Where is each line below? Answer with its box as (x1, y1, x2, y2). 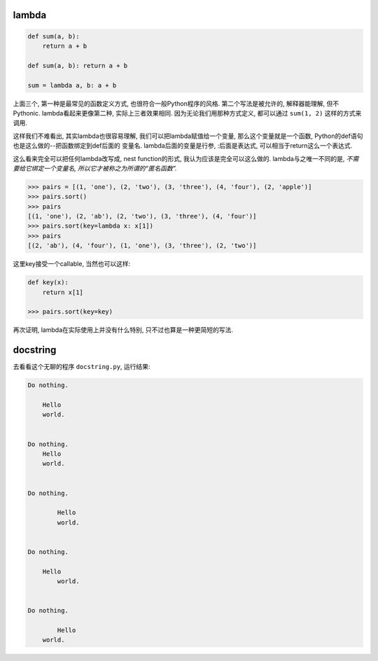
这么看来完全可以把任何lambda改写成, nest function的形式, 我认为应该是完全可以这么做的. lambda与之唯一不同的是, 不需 (13, 154, 359, 162)
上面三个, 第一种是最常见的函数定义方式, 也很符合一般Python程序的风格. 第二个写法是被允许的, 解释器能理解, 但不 (13, 99, 339, 108)
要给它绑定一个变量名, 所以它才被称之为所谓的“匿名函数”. (13, 164, 178, 172)
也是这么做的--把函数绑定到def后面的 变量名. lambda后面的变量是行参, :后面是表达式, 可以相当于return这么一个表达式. (13, 141, 353, 150)
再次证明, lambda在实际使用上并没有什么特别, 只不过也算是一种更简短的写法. (13, 326, 234, 334)
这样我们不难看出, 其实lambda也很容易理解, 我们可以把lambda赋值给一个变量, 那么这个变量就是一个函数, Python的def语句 (13, 132, 363, 140)
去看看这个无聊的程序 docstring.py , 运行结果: (13, 363, 150, 371)
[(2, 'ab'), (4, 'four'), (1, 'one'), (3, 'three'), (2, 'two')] (27, 242, 257, 250)
